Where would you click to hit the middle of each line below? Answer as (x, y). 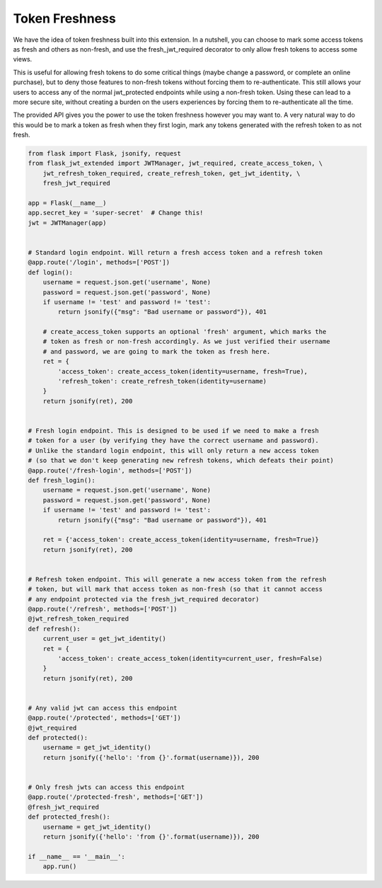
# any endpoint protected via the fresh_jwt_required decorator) (144, 599)
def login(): (51, 272)
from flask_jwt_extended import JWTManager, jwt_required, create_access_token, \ (175, 163)
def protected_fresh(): (69, 817)
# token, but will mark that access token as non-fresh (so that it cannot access (175, 589)
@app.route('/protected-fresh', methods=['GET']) (116, 797)
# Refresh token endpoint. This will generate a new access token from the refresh (177, 579)
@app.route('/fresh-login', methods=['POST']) (110, 470)
